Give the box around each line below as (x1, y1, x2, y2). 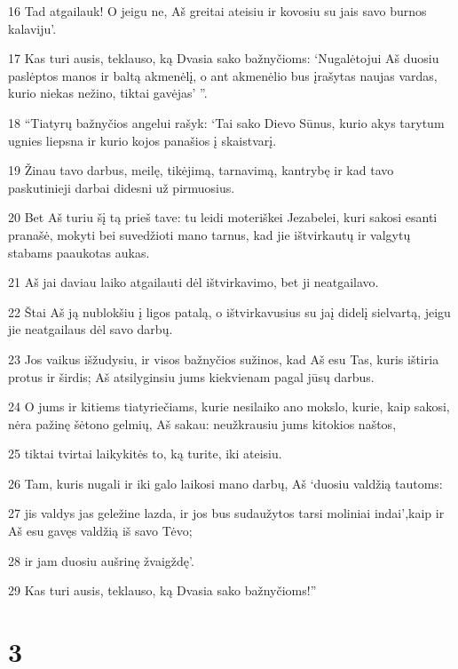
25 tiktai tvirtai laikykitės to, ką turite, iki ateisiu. (8, 444, 282, 463)
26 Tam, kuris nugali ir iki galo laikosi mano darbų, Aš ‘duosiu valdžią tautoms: (8, 474, 443, 492)
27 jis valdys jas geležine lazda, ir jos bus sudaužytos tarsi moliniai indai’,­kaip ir (8, 504, 445, 522)
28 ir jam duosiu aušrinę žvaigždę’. (8, 551, 194, 569)
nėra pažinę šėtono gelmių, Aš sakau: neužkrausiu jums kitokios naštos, (8, 414, 397, 433)
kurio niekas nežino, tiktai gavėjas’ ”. (8, 84, 208, 102)
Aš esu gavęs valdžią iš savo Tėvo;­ (8, 522, 193, 540)
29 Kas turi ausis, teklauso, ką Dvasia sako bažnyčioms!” (8, 581, 317, 600)
